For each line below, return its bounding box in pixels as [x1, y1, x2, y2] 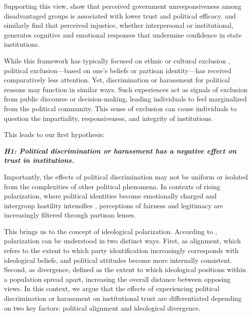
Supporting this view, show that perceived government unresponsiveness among [4, 1, 242, 11]
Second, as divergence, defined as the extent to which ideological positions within [4, 264, 246, 275]
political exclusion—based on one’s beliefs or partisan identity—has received [4, 65, 232, 75]
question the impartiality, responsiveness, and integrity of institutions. [4, 113, 213, 123]
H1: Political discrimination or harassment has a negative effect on [4, 145, 237, 156]
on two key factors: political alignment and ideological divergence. [4, 302, 201, 313]
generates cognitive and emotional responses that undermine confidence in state [4, 29, 242, 39]
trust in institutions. [4, 155, 74, 165]
